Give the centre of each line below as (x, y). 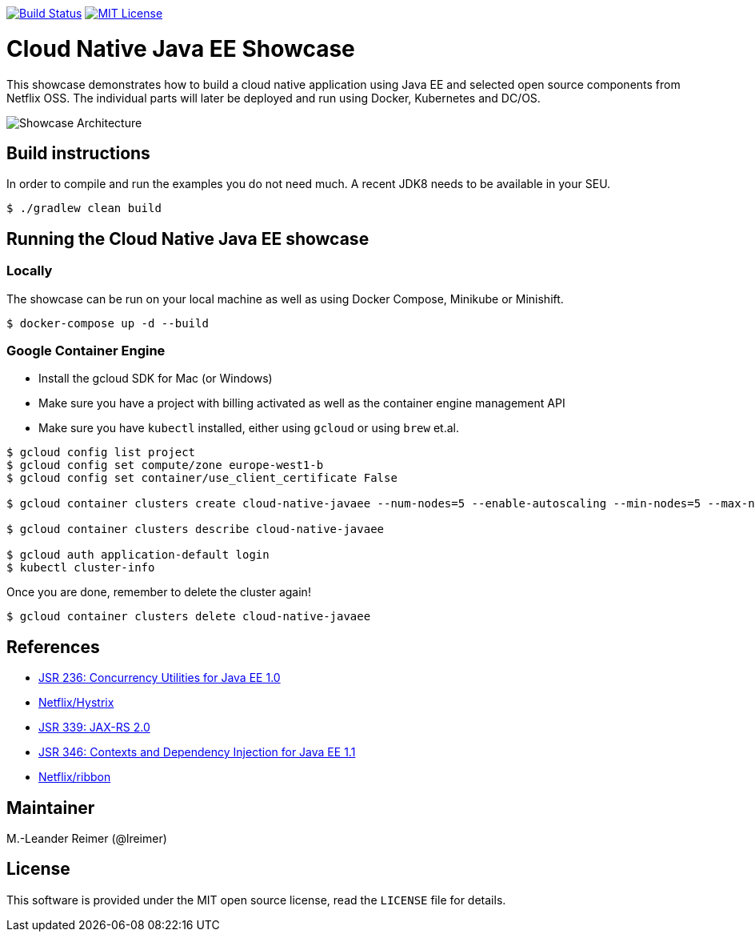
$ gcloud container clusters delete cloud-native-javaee (189, 617)
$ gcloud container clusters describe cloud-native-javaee (196, 529)
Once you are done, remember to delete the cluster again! (159, 592)
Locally (30, 271)
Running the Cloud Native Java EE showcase (188, 239)
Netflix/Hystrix (76, 703)
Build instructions (78, 153)
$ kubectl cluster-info (81, 568)
